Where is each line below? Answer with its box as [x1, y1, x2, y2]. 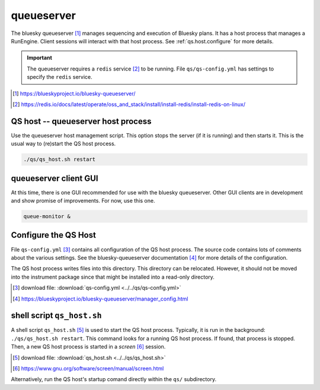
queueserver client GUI [11, 173, 98, 183]
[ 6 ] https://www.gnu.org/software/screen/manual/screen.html [12, 365, 164, 372]
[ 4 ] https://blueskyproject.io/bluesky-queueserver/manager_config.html [12, 295, 188, 302]
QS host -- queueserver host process [11, 116, 152, 126]
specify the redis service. [27, 73, 93, 81]
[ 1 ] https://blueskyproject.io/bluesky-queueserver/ [12, 89, 136, 97]
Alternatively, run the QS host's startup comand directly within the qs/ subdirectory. [11, 376, 216, 383]
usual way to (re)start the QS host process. [11, 140, 116, 148]
